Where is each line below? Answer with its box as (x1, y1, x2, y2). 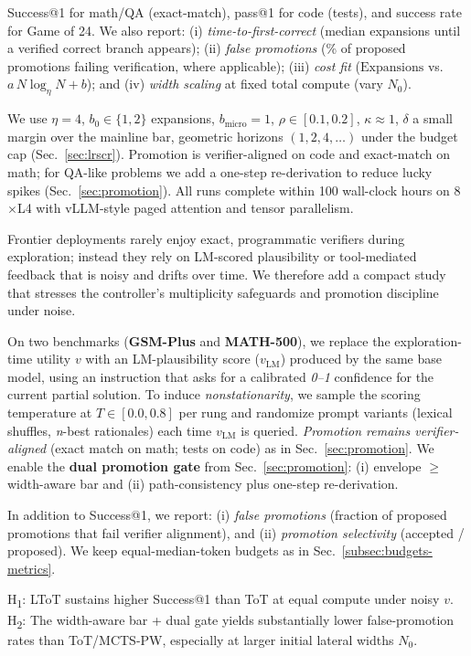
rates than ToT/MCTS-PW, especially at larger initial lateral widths (7, 630, 394, 649)
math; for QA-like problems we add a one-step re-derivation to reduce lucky (7, 162, 433, 181)
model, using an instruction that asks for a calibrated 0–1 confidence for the (7, 366, 434, 386)
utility (36, 349, 71, 368)
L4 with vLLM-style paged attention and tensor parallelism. (16, 198, 354, 217)
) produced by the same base (280, 349, 442, 368)
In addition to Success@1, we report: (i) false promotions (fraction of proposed (7, 505, 447, 524)
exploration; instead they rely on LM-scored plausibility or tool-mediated (7, 247, 417, 266)
